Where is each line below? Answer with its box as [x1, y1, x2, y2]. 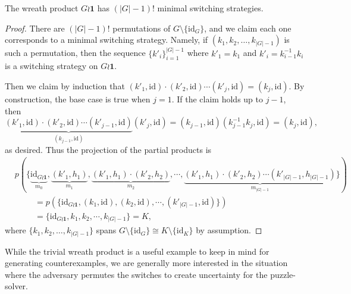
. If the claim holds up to [171, 93, 263, 105]
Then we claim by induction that [5, 80, 125, 92]
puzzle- [270, 268, 296, 280]
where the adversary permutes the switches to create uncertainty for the [5, 268, 268, 280]
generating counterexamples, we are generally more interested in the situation [5, 257, 288, 269]
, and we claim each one [204, 21, 292, 34]
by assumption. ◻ [196, 224, 262, 236]
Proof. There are [5, 21, 65, 34]
